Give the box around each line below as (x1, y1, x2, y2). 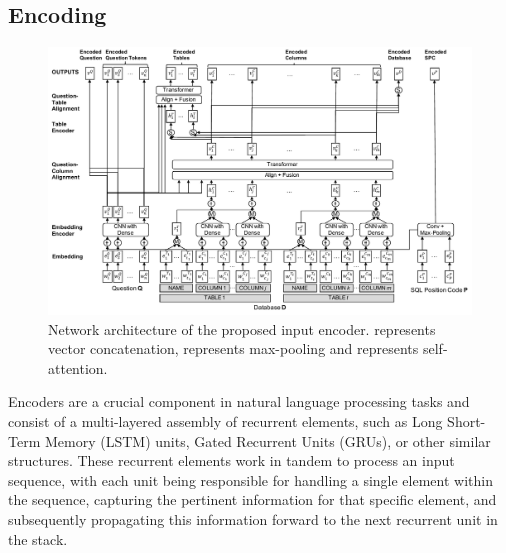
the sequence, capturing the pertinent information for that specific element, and (8, 489, 497, 510)
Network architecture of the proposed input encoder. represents (48, 318, 436, 339)
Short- (447, 411, 486, 432)
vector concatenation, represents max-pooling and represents (48, 338, 419, 359)
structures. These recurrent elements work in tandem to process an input (8, 450, 455, 471)
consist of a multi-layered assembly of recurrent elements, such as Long (8, 411, 443, 432)
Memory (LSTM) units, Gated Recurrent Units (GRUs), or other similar (44, 430, 491, 451)
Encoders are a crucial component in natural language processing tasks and (8, 391, 470, 412)
